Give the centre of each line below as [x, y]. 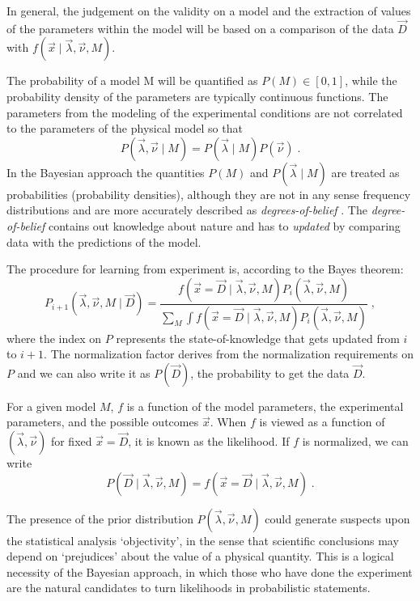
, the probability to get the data [270, 372]
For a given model [51, 406]
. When [228, 422]
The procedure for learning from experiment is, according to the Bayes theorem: [205, 269]
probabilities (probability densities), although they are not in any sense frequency [209, 194]
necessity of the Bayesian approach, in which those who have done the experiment [210, 571]
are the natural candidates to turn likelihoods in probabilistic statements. [189, 588]
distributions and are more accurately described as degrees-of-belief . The [187, 210]
